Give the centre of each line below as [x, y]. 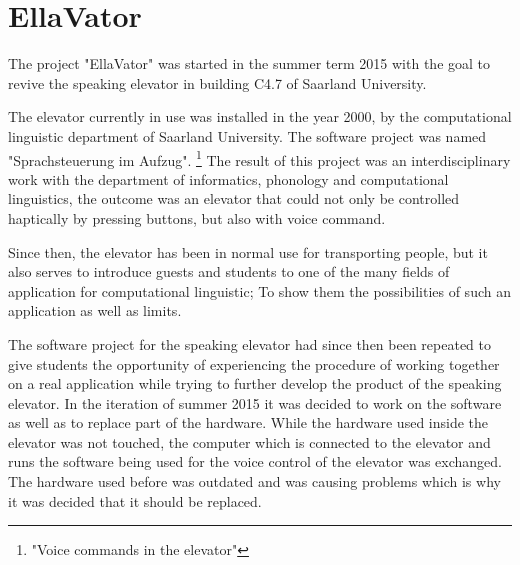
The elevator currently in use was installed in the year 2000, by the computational [260, 116]
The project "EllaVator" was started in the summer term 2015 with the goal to [249, 63]
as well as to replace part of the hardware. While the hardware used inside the [248, 422]
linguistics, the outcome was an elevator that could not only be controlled [234, 198]
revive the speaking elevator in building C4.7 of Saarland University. [217, 82]
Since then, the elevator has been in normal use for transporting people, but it [248, 251]
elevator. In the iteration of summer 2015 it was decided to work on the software [255, 402]
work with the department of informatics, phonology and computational [228, 178]
